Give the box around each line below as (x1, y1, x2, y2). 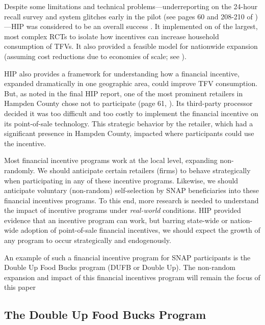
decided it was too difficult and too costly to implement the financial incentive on (4, 107, 258, 118)
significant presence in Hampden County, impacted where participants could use (4, 128, 254, 139)
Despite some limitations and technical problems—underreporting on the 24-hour (4, 1, 258, 11)
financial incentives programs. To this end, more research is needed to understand (4, 195, 259, 205)
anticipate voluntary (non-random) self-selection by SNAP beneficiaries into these (4, 185, 259, 196)
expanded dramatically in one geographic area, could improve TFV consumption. (4, 78, 258, 89)
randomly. (4, 165, 35, 175)
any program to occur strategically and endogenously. (4, 235, 171, 246)
